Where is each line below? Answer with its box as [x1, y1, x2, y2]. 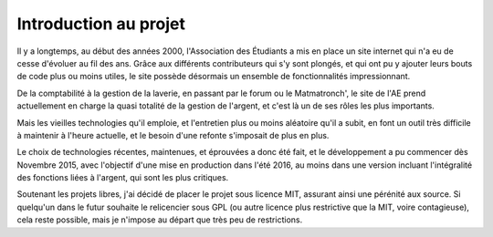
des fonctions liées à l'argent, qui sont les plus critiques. [16, 172, 229, 183]
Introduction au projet [16, 14, 186, 34]
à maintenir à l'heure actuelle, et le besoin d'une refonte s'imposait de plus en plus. [16, 129, 330, 140]
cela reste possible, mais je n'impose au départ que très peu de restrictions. [16, 214, 303, 225]
